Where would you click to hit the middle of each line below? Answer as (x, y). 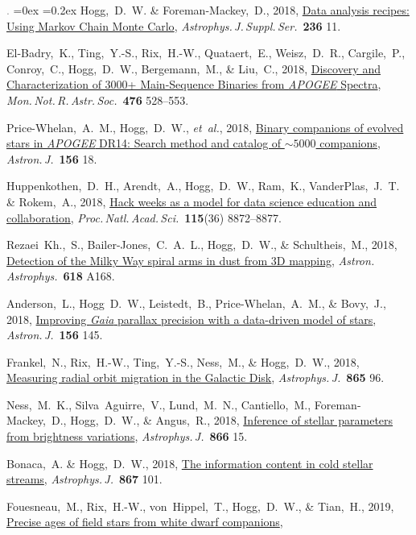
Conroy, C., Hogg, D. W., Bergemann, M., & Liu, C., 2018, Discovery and (194, 68)
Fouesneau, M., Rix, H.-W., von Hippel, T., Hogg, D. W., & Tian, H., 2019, (200, 506)
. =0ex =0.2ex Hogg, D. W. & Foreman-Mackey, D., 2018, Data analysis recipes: (208, 10)
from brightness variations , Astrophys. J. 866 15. (127, 436)
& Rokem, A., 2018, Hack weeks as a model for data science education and (192, 201)
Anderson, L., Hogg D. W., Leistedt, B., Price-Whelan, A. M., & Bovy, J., (196, 303)
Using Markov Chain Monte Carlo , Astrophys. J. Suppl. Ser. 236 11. (174, 25)
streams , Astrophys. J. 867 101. (84, 479)
